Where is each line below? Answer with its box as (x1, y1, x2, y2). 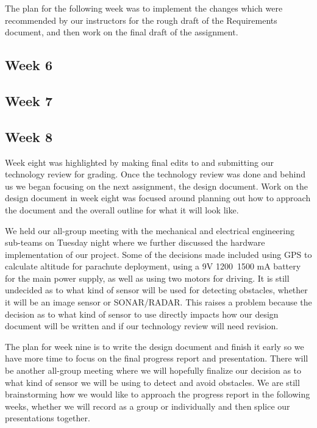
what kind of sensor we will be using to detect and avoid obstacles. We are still (5, 376, 300, 388)
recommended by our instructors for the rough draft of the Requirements (5, 13, 277, 26)
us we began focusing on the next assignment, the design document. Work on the (5, 179, 308, 192)
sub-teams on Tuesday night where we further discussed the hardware (5, 236, 265, 249)
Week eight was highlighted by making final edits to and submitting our (5, 155, 274, 168)
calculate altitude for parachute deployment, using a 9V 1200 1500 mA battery (5, 260, 301, 273)
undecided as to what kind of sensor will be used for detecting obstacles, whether (5, 284, 308, 296)
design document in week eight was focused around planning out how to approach (5, 191, 311, 204)
